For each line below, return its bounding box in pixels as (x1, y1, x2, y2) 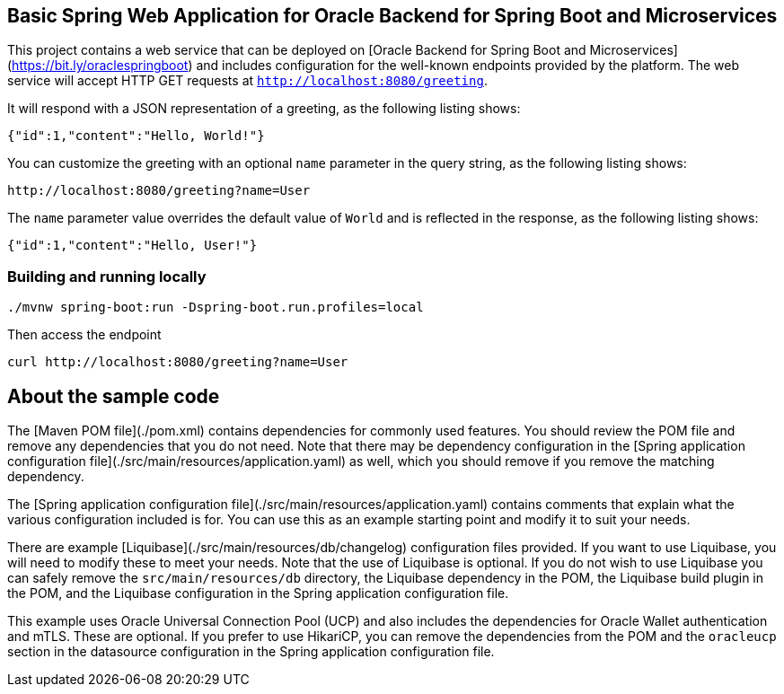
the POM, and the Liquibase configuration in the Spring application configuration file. (7, 585, 509, 602)
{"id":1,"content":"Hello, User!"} (7, 238, 258, 253)
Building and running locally (7, 267, 207, 286)
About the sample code (7, 384, 220, 408)
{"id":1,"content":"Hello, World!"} (7, 128, 265, 144)
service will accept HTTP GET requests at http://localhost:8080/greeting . (7, 73, 488, 89)
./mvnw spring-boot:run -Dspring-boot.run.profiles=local (7, 300, 424, 315)
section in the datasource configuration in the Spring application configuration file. (7, 644, 495, 660)
